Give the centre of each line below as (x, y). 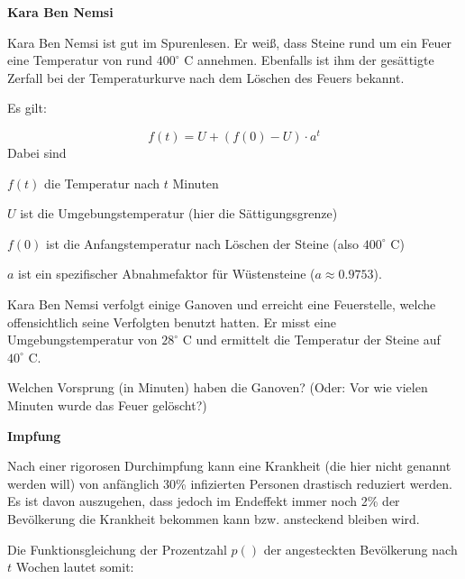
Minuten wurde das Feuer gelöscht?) (107, 404)
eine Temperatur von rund (80, 60)
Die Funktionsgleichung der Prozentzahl (117, 549)
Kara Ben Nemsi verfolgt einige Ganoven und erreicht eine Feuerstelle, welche (222, 304)
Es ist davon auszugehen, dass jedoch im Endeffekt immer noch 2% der (204, 501)
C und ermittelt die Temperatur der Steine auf (311, 340)
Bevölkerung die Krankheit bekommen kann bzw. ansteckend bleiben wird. (214, 518)
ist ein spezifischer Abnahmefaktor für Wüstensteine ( (167, 274)
